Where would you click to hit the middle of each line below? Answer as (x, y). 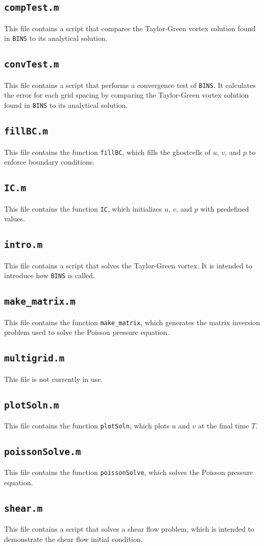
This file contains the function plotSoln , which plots (87, 425)
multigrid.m (34, 358)
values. (15, 219)
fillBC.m (26, 131)
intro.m (23, 245)
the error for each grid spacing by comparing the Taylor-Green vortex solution (126, 95)
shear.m (23, 509)
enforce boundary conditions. (50, 162)
